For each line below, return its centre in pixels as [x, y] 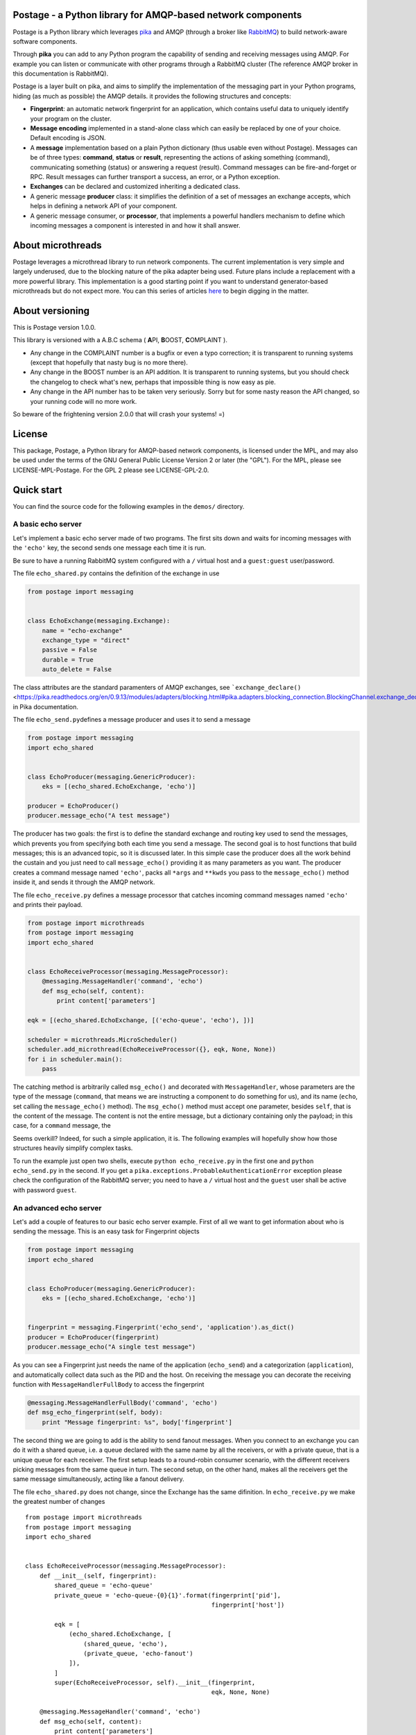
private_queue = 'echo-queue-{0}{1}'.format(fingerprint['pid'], [168, 1595]
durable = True [68, 660]
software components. [45, 41]
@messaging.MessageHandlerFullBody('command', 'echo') [122, 1403]
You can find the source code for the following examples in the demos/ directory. [129, 506]
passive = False [69, 650]
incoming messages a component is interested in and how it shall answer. [135, 225]
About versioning [51, 311]
